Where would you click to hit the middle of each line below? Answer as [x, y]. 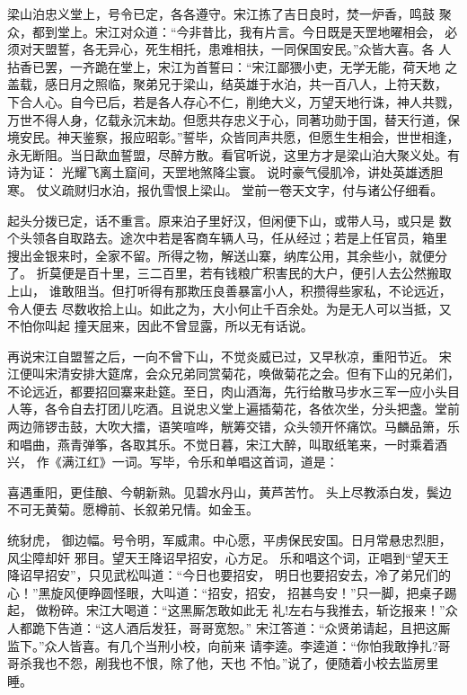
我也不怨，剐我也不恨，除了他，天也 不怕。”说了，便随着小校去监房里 [235, 663]
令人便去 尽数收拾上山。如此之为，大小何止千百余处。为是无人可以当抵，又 [229, 308]
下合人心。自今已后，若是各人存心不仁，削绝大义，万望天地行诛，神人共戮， [233, 101]
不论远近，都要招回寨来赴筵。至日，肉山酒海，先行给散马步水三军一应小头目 [233, 391]
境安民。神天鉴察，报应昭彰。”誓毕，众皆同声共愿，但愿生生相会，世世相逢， [233, 137]
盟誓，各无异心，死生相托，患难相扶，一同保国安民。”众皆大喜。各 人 [248, 49]
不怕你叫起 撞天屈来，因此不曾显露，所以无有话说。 [160, 326]
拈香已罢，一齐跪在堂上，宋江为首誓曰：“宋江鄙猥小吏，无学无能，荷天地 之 [233, 66]
